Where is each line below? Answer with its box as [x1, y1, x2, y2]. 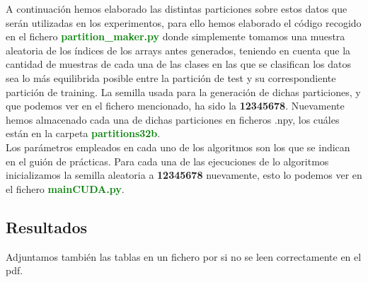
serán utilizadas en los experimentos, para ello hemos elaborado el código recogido [6, 15, 362, 30]
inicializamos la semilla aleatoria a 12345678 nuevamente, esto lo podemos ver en [6, 168, 362, 182]
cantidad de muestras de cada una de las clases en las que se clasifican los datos [6, 57, 351, 71]
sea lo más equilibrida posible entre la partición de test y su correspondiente [6, 70, 336, 85]
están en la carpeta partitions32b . [6, 126, 161, 141]
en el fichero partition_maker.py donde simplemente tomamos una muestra [6, 29, 345, 44]
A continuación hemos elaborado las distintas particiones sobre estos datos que [6, 1, 347, 16]
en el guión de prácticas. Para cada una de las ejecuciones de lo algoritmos [6, 153, 329, 168]
